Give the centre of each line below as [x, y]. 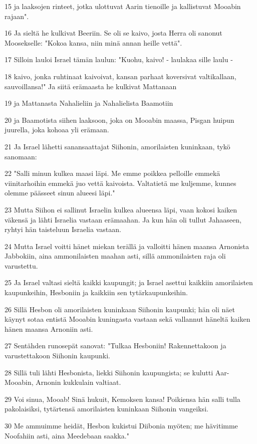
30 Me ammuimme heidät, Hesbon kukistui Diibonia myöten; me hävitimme [121, 425]
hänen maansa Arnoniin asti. [49, 328]
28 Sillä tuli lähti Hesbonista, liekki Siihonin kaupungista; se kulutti [109, 372]
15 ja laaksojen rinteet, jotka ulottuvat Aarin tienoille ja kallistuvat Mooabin [123, 6]
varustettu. [21, 265]
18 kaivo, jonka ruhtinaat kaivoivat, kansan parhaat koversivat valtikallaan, [120, 76]
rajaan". [17, 16]
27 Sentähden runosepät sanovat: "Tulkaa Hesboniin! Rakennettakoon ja [115, 346]
